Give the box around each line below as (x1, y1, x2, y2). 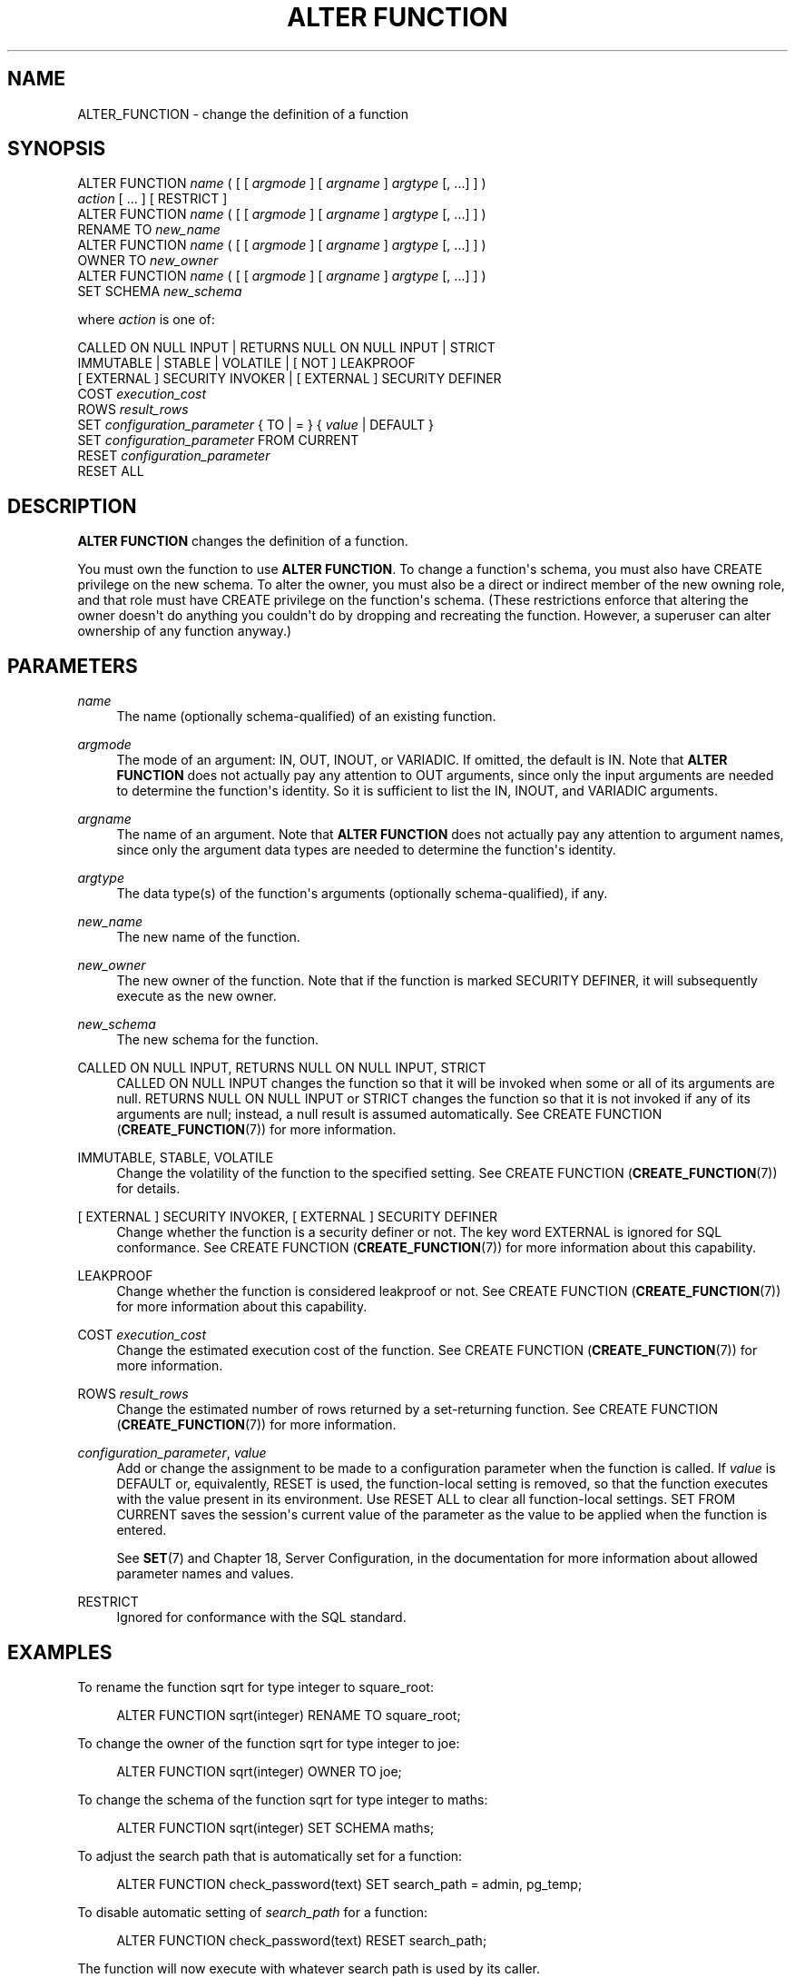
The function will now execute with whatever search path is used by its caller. (77, 1960, 541, 1976)
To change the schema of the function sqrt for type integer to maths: (77, 1791, 488, 1807)
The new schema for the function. (116, 1032, 319, 1048)
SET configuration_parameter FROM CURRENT (77, 432, 359, 449)
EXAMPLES (7, 1640, 113, 1664)
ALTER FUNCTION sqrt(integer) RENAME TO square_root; (116, 1706, 461, 1723)
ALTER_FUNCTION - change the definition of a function (77, 105, 409, 122)
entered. (116, 1522, 167, 1538)
